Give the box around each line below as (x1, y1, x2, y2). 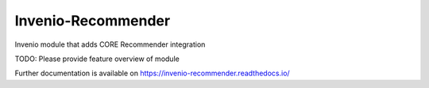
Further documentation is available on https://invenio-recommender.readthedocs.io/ (14, 68, 290, 78)
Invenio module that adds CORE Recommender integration (14, 40, 206, 49)
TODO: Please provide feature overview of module (14, 54, 180, 63)
